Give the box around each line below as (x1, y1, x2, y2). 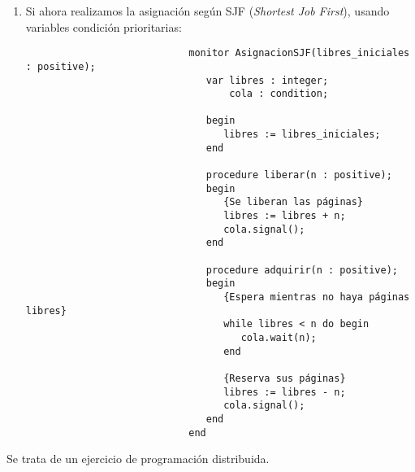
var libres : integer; (205, 74, 329, 86)
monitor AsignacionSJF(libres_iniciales (188, 47, 410, 59)
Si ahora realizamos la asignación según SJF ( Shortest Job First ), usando (25, 2, 390, 19)
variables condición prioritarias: (25, 18, 182, 35)
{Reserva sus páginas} (223, 372, 346, 384)
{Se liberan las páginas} (223, 196, 364, 208)
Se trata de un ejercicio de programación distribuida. (6, 450, 270, 467)
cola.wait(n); (240, 331, 317, 343)
